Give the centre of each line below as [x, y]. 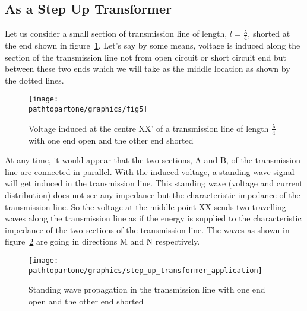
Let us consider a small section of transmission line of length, [116, 34]
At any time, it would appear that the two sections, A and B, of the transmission [153, 160]
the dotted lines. [34, 80]
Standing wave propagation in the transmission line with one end [147, 289]
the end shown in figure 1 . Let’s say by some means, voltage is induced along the [153, 45]
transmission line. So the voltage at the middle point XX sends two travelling [145, 206]
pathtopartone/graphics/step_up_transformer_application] [145, 270]
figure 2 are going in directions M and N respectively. [102, 241]
